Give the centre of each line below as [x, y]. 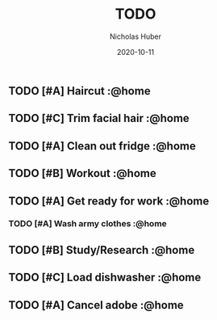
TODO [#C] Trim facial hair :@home [99, 118]
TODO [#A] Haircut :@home [79, 91]
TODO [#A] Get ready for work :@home [109, 201]
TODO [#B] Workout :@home [82, 173]
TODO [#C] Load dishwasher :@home [105, 278]
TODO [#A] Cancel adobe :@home [96, 305]
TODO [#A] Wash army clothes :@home [88, 224]
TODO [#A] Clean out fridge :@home [102, 146]
